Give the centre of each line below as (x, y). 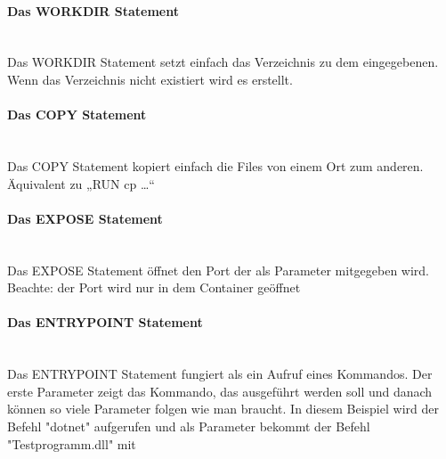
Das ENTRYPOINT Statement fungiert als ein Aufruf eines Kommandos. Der (220, 374)
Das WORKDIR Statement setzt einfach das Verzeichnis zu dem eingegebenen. (223, 62)
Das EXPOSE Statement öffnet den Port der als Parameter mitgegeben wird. (219, 270)
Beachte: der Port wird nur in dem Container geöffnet (154, 287)
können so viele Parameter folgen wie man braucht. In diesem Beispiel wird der (223, 409)
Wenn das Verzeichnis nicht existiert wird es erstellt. (150, 79)
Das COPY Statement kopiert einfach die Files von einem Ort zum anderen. (215, 165)
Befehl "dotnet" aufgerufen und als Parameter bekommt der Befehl (189, 426)
